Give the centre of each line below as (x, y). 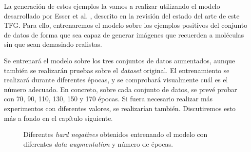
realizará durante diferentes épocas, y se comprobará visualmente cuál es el (116, 80)
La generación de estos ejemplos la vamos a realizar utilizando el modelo (112, 6)
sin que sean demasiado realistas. (53, 44)
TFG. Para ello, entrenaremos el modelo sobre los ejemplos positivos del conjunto (126, 25)
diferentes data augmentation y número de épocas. (98, 143)
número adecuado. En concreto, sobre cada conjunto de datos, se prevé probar (121, 89)
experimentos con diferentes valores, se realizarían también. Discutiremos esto (120, 108)
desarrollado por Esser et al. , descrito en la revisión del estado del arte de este (122, 15)
